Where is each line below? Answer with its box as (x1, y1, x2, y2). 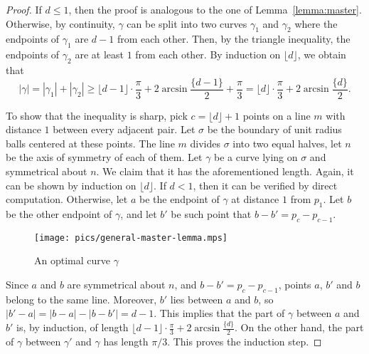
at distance (231, 192, 279, 207)
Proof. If (6, 2, 42, 16)
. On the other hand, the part (235, 320, 364, 335)
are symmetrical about (67, 277, 166, 292)
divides (190, 135, 220, 150)
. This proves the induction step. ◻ (167, 334, 322, 349)
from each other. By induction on (135, 47, 281, 62)
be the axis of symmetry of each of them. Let (6, 150, 203, 165)
